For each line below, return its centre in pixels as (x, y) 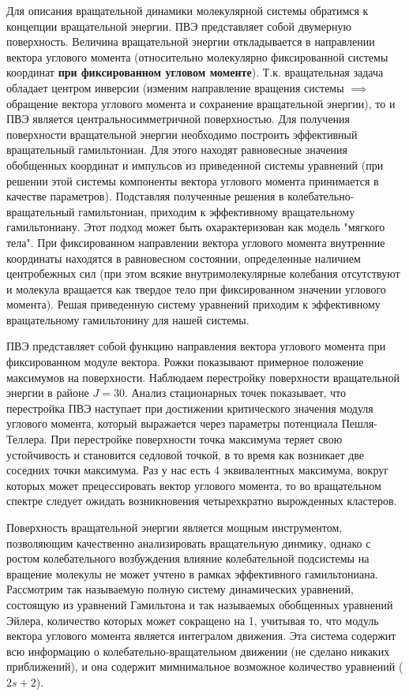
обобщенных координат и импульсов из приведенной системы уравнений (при (195, 165)
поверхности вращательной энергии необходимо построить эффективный (182, 134)
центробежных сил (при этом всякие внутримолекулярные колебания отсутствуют (203, 273)
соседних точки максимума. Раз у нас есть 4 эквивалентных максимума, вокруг (197, 470)
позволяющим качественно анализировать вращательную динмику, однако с (189, 543)
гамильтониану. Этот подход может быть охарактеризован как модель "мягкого (196, 227)
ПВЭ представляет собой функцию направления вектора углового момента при (196, 346)
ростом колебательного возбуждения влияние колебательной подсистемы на (188, 558)
